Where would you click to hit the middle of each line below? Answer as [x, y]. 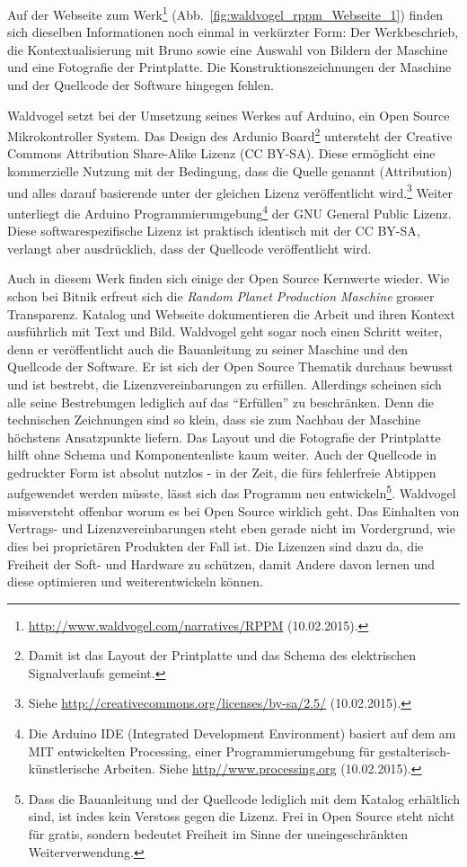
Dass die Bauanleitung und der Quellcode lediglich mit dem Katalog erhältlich [244, 798]
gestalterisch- [414, 751]
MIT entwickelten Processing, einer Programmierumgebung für [202, 751]
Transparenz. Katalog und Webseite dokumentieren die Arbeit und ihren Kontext [231, 313]
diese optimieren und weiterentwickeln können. [135, 581]
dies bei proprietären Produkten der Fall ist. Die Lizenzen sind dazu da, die [216, 545]
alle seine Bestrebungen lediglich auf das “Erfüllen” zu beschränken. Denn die [221, 402]
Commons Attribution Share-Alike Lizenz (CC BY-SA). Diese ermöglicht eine [221, 153]
